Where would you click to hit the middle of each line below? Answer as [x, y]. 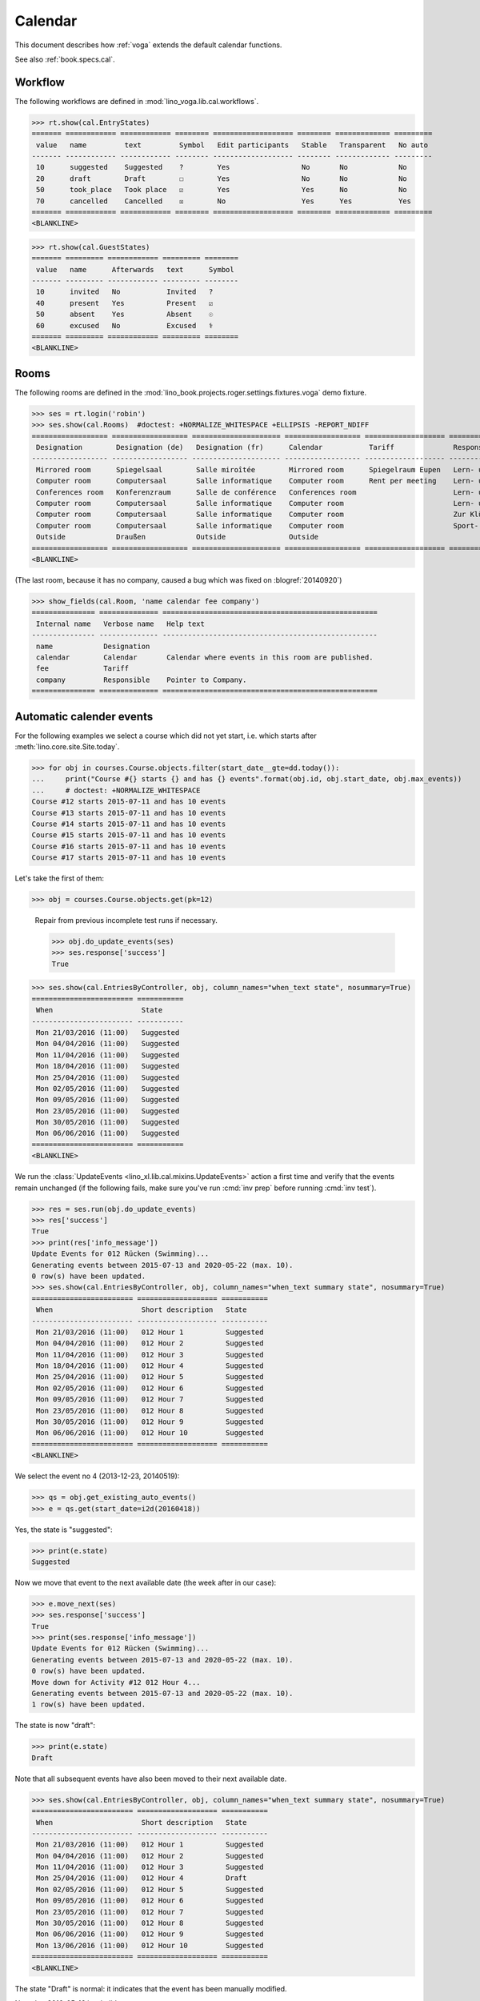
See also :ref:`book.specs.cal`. [65, 59]
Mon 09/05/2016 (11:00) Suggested [108, 1100]
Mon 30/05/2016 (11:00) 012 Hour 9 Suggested [150, 1422]
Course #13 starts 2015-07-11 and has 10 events [129, 813]
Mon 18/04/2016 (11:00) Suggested [108, 1066]
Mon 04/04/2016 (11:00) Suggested [108, 1044]
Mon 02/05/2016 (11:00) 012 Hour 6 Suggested [150, 1388]
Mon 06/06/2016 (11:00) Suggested [108, 1133]
